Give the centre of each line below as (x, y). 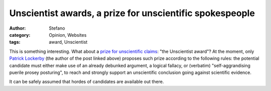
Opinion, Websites (68, 35)
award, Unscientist (68, 42)
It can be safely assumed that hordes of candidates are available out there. (87, 82)
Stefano (57, 28)
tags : (15, 42)
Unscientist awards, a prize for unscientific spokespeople (132, 13)
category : (20, 35)
